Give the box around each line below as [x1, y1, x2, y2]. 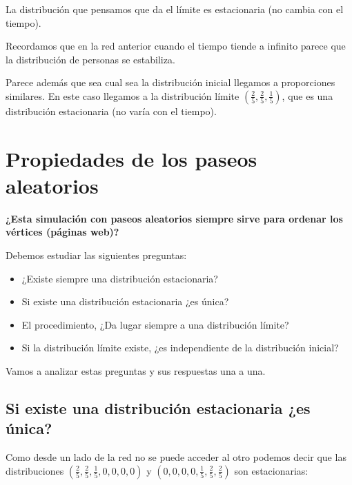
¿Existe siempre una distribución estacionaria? [21, 271, 218, 285]
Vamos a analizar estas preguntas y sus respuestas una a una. [6, 364, 266, 378]
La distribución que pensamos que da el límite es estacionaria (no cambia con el [6, 2, 344, 16]
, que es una [282, 88, 333, 103]
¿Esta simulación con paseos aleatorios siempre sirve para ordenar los [6, 211, 343, 225]
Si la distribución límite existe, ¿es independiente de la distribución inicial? [21, 340, 339, 355]
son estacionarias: [234, 463, 309, 477]
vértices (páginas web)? [6, 225, 119, 239]
